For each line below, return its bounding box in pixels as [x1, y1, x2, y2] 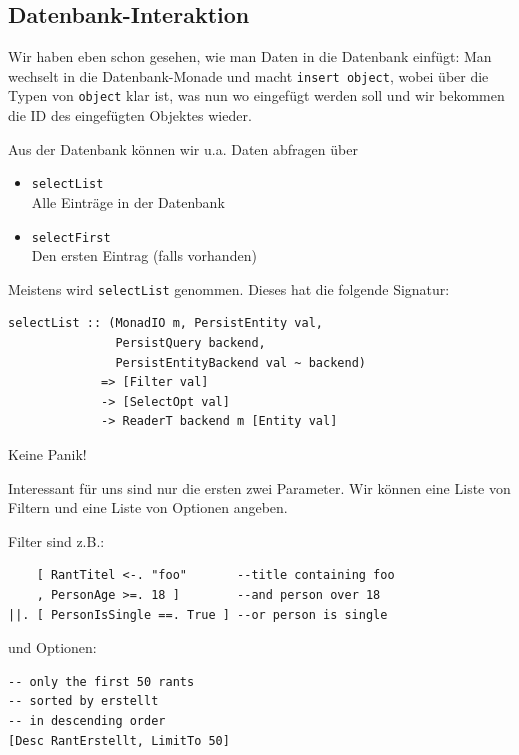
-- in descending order [8, 713, 166, 728]
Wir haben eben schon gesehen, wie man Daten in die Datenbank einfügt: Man [8, 46, 492, 67]
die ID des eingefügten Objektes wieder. [8, 105, 252, 126]
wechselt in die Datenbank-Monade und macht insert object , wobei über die [8, 65, 489, 86]
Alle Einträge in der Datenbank [31, 191, 225, 212]
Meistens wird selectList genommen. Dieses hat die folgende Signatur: [8, 278, 450, 299]
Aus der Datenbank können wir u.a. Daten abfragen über [8, 138, 358, 159]
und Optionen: [8, 637, 97, 658]
